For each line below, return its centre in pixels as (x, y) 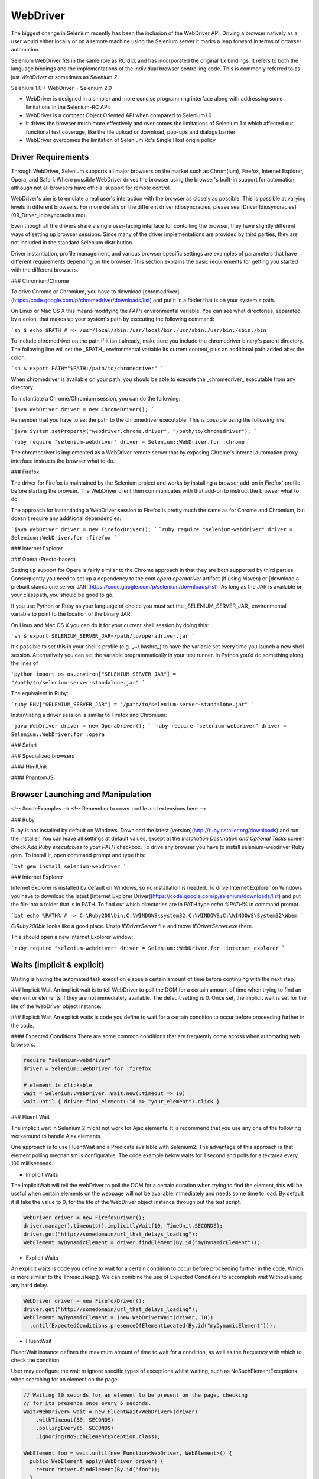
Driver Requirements (50, 157)
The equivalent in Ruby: (40, 693)
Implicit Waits (42, 1174)
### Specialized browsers (43, 756)
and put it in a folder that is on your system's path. (214, 300)
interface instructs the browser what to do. (63, 461)
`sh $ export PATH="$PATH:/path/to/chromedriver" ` (87, 369)
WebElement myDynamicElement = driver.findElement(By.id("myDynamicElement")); (142, 1242)
